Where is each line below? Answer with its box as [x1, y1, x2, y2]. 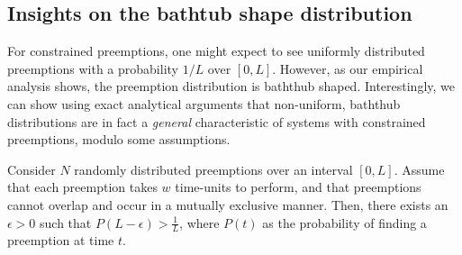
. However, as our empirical [272, 59, 423, 77]
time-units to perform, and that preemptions [175, 178, 421, 196]
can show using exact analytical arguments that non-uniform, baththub [7, 94, 401, 113]
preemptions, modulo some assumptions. [7, 130, 231, 149]
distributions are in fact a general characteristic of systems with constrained [7, 112, 426, 131]
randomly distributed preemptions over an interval [74, 159, 353, 178]
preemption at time [7, 231, 114, 250]
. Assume [394, 159, 445, 178]
